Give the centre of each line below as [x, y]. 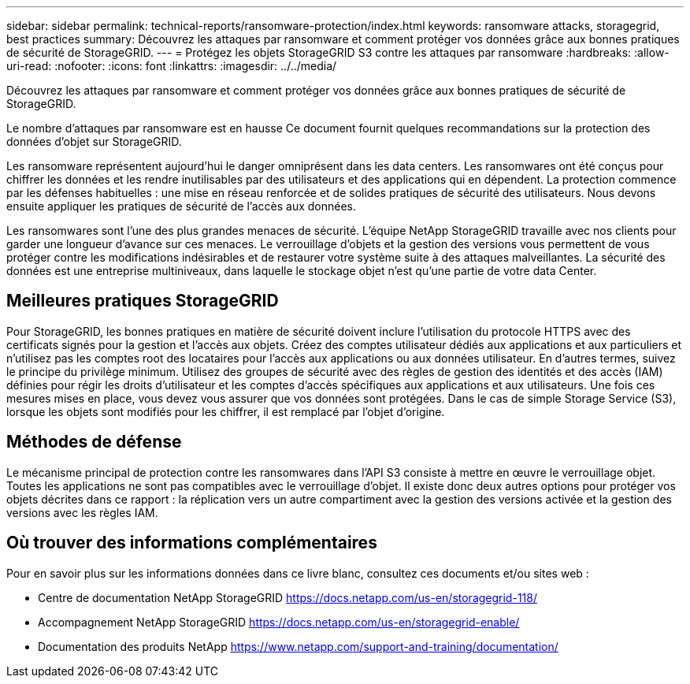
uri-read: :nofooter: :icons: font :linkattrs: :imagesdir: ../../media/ [172, 66]
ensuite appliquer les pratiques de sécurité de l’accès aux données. [182, 206]
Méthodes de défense [94, 442]
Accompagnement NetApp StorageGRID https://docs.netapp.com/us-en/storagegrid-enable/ [279, 622]
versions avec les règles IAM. [82, 512]
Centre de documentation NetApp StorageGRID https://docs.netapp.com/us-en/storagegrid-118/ [287, 597]
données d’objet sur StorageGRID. [94, 141]
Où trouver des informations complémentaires [192, 543]
